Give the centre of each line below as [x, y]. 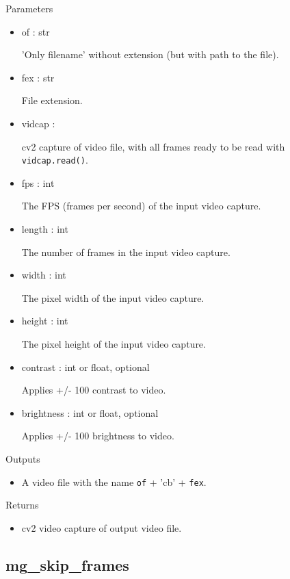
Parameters [29, 8]
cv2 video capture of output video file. [102, 527]
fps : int [38, 182]
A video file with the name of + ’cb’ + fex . [114, 481]
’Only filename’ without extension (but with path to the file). [150, 54]
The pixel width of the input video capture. [113, 297]
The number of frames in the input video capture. [126, 252]
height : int [45, 321]
